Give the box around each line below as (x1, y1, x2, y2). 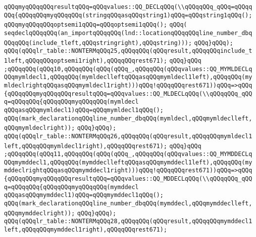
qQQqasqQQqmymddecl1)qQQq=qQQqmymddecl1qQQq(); (4, 192, 164, 199)
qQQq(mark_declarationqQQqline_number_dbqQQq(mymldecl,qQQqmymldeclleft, (4, 115, 253, 122)
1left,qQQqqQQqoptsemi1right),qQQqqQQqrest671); (4, 57, 167, 64)
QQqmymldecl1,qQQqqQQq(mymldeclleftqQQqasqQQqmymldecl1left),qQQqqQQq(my (4, 74, 253, 81)
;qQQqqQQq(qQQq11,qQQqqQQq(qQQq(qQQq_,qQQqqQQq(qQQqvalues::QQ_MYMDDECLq (4, 151, 253, 158)
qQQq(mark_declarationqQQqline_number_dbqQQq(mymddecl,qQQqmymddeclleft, (4, 200, 253, 207)
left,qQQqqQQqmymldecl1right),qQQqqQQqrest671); (4, 142, 167, 150)
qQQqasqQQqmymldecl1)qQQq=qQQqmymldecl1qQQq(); (4, 106, 164, 114)
